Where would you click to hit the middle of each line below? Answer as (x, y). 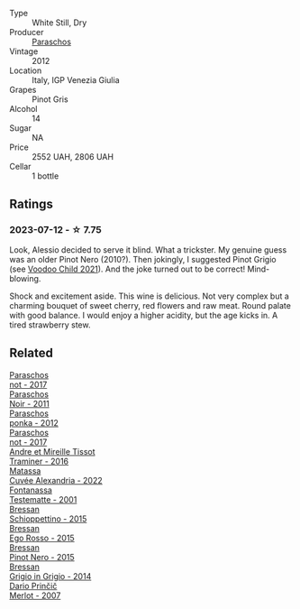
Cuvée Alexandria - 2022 (56, 480)
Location (26, 70)
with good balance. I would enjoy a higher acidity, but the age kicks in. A (144, 315)
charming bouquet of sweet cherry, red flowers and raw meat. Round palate (150, 305)
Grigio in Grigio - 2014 (50, 576)
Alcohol (23, 109)
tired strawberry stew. (50, 325)
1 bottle (45, 176)
